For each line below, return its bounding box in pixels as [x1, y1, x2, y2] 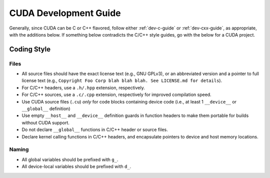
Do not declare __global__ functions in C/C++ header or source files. [21, 126, 168, 132]
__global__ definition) [21, 105, 70, 112]
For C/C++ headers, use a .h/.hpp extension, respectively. [21, 84, 145, 90]
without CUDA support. [21, 119, 70, 125]
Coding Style [9, 45, 51, 53]
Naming [9, 146, 29, 153]
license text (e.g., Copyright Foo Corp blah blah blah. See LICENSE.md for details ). [21, 77, 222, 83]
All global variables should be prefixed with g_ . [21, 156, 118, 162]
